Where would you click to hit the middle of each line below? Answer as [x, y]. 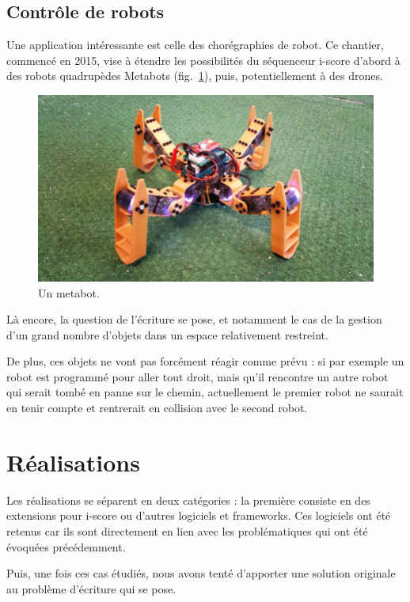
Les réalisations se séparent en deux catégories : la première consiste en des [188, 500]
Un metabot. [69, 292]
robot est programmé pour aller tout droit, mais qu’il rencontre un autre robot [197, 376]
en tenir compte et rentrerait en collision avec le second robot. [157, 408]
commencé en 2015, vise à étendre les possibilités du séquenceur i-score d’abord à [203, 60]
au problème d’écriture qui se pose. [91, 588]
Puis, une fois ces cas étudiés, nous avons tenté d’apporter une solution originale [201, 573]
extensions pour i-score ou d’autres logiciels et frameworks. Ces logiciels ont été [199, 515]
